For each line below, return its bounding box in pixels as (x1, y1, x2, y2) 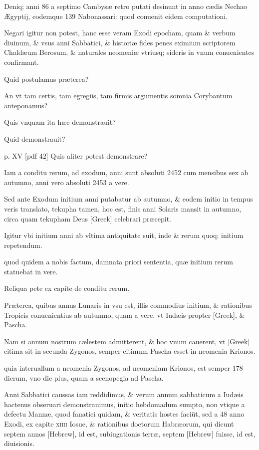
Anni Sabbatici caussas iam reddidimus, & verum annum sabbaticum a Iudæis (4, 389, 244, 400)
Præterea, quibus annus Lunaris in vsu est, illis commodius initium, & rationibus (4, 300, 252, 310)
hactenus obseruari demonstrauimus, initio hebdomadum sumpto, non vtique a (4, 399, 245, 409)
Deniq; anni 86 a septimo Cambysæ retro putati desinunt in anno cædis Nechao (4, 1, 248, 11)
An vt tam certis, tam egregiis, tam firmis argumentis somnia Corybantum (4, 90, 233, 101)
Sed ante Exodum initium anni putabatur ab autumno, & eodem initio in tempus (4, 194, 253, 204)
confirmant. (4, 56, 39, 67)
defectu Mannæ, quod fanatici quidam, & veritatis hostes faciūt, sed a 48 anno (4, 409, 245, 419)
